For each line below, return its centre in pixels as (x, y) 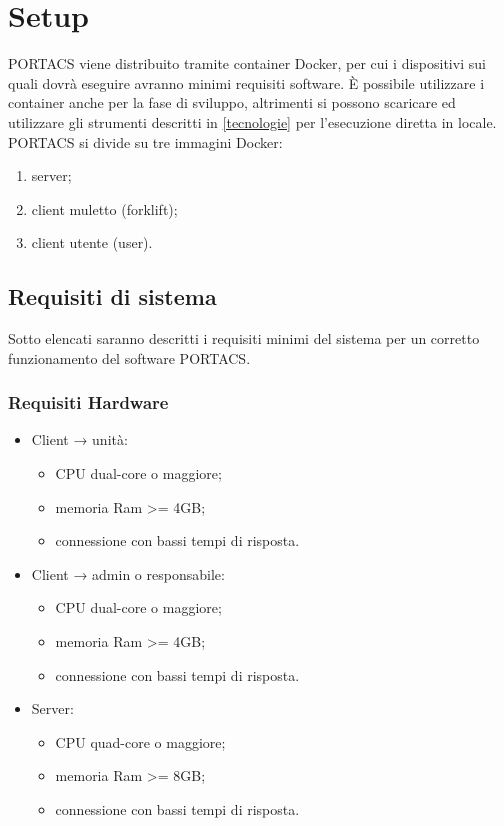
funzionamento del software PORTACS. (129, 357)
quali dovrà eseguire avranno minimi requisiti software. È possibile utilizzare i (246, 82)
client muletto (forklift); (104, 208)
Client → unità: (79, 439)
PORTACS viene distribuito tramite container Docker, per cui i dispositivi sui (247, 63)
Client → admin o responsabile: (128, 573)
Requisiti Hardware (88, 402)
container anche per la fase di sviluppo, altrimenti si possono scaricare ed (232, 102)
